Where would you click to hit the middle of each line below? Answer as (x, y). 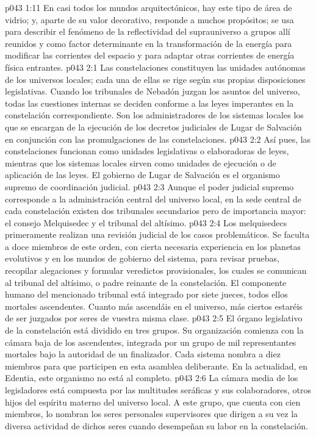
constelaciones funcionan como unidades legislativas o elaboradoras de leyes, (147, 151)
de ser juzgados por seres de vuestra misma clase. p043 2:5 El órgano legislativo (154, 318)
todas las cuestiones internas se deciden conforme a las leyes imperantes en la (149, 103)
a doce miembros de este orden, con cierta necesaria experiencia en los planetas (153, 246)
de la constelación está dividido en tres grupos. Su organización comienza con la (154, 330)
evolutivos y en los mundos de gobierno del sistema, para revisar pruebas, (142, 258)
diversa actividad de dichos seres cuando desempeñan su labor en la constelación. (156, 425)
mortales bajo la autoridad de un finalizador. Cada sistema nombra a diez (143, 354)
